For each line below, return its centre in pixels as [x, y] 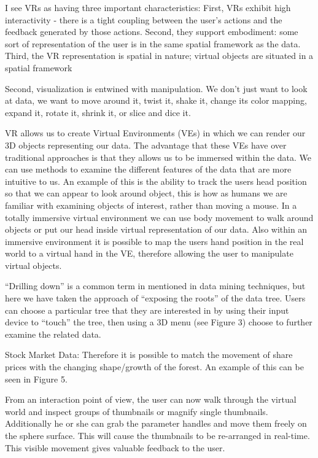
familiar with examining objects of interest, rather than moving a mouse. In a [151, 205]
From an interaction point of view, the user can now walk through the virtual [151, 399]
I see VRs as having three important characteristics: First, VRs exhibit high [148, 7]
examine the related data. [53, 334]
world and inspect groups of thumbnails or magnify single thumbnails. [137, 411]
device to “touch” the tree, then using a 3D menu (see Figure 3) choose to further [159, 322]
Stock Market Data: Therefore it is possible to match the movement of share [149, 355]
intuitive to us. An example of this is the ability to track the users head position [156, 181]
